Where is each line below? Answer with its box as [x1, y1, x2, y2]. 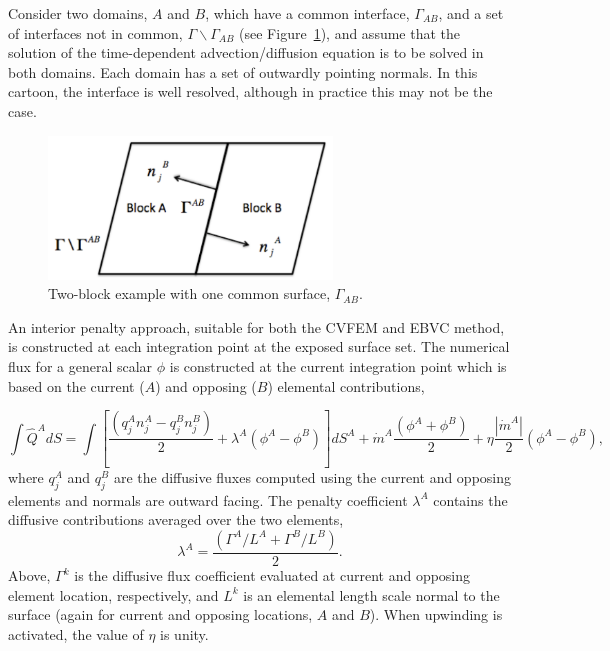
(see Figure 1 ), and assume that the [239, 22, 461, 43]
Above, [8, 565, 51, 585]
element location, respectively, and [8, 584, 219, 605]
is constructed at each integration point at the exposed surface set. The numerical [8, 336, 510, 357]
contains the [433, 489, 508, 510]
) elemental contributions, [267, 375, 425, 396]
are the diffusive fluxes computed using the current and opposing [113, 466, 512, 487]
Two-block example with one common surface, [48, 283, 331, 304]
